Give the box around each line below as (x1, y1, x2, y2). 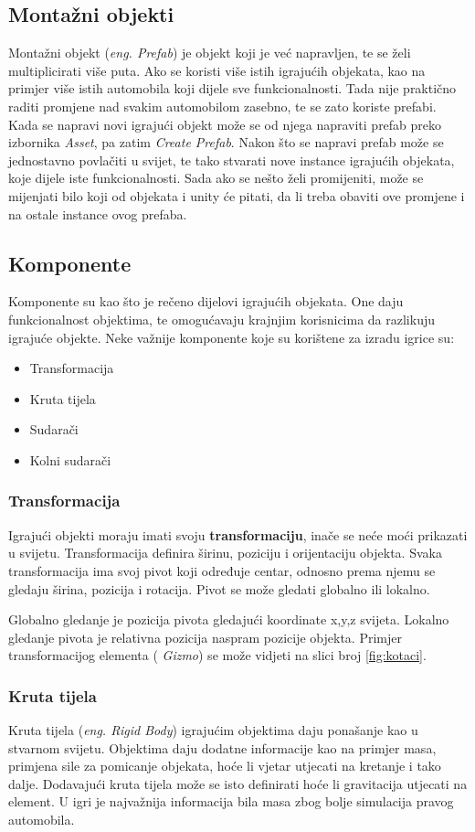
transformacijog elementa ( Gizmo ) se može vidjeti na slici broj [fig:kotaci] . (8, 645, 427, 665)
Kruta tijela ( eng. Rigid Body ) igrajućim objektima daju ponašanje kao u (8, 720, 418, 740)
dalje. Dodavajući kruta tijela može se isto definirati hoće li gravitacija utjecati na (8, 773, 468, 793)
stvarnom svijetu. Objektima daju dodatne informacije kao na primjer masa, (8, 738, 437, 757)
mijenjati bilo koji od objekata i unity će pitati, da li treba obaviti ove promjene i (8, 186, 465, 205)
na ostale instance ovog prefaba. (8, 204, 187, 223)
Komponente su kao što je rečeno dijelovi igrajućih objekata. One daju (8, 292, 404, 311)
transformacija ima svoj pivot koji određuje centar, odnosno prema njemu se (8, 560, 436, 580)
